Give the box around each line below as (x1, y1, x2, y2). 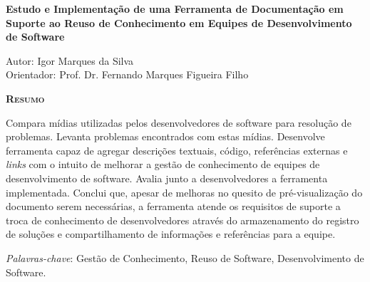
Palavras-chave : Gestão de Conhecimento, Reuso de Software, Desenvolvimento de (6, 250, 364, 265)
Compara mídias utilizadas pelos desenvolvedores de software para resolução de (6, 115, 351, 130)
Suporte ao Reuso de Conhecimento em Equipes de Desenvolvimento (6, 15, 352, 30)
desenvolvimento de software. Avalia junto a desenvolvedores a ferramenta (6, 170, 328, 185)
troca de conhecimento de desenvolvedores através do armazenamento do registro (6, 212, 359, 227)
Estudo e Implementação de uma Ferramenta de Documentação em (6, 1, 344, 16)
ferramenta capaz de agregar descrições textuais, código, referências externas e (6, 142, 348, 157)
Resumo (6, 90, 45, 105)
